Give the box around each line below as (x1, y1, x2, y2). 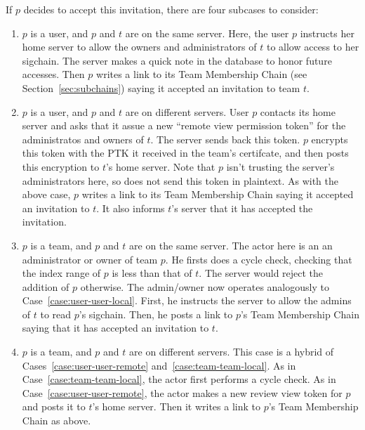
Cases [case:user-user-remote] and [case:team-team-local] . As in (22, 358, 296, 372)
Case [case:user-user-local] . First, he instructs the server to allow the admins (22, 293, 352, 308)
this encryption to (22, 159, 100, 174)
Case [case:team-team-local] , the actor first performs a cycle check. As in (22, 372, 336, 386)
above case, (22, 187, 71, 202)
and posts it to (22, 399, 86, 414)
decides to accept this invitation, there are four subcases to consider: (23, 2, 319, 16)
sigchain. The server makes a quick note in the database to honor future (22, 53, 332, 67)
